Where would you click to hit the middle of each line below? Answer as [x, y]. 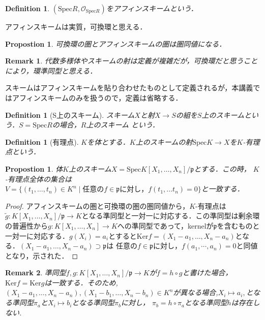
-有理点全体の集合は [39, 179]
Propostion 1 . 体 [34, 168]
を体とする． [108, 141]
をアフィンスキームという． [152, 8]
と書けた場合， [207, 273]
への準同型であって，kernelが [165, 225]
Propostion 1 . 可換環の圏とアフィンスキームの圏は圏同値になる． [116, 43]
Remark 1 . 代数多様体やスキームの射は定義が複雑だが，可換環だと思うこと [131, 61]
